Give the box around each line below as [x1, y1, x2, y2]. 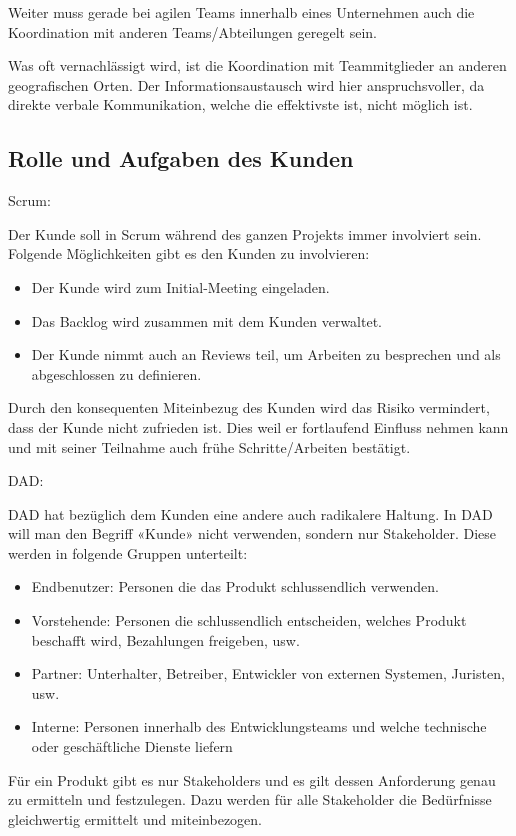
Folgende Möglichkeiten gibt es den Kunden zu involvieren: [8, 243, 370, 264]
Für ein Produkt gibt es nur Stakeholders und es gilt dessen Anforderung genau [8, 769, 496, 790]
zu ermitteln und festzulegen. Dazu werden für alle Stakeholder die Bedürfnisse [8, 789, 492, 810]
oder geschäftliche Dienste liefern [31, 736, 233, 757]
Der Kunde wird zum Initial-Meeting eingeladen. [31, 276, 330, 297]
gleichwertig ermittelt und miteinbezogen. [8, 808, 263, 829]
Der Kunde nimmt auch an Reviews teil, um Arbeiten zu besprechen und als [31, 344, 501, 365]
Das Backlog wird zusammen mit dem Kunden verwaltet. [31, 310, 382, 331]
